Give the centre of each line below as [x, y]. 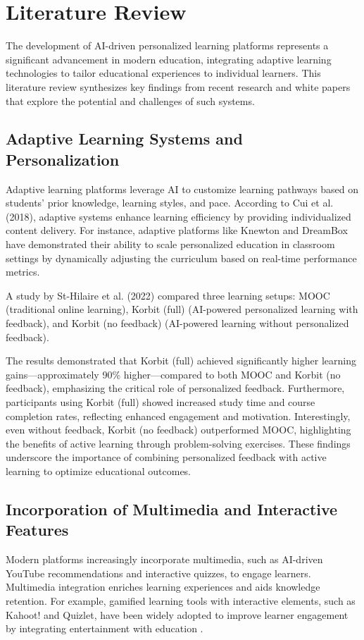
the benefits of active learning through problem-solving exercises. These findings [178, 443]
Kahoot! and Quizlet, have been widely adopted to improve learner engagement [177, 614]
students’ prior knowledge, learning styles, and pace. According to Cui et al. [170, 203]
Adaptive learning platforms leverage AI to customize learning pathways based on [182, 189]
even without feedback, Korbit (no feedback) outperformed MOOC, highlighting [178, 430]
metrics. [23, 272]
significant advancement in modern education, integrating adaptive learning [169, 59]
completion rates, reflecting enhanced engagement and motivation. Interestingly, [178, 416]
